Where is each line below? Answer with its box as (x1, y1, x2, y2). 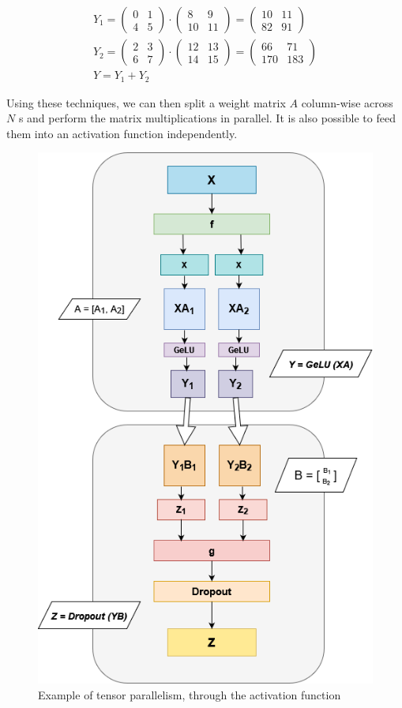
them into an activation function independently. (6, 125, 238, 141)
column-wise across (301, 94, 393, 111)
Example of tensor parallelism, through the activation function (38, 686, 341, 702)
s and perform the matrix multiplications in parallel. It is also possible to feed (18, 110, 396, 126)
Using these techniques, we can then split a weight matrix (6, 94, 286, 111)
